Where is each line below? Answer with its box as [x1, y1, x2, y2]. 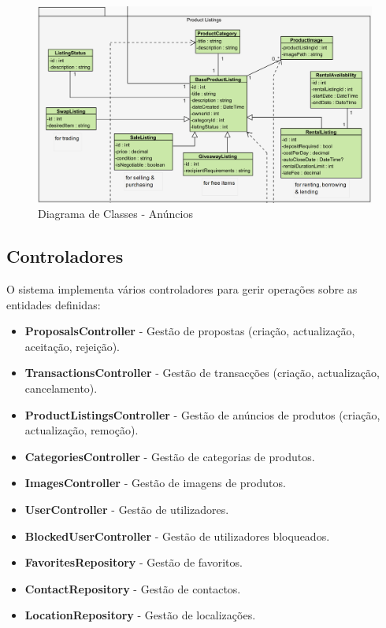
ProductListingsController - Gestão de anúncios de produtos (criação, [24, 406, 380, 423]
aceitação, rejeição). [24, 338, 120, 354]
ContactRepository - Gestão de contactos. [24, 580, 241, 597]
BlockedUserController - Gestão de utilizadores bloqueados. [24, 527, 330, 544]
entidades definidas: [6, 296, 101, 312]
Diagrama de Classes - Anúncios [38, 205, 193, 222]
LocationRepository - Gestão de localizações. [24, 607, 256, 623]
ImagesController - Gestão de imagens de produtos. [24, 475, 286, 491]
